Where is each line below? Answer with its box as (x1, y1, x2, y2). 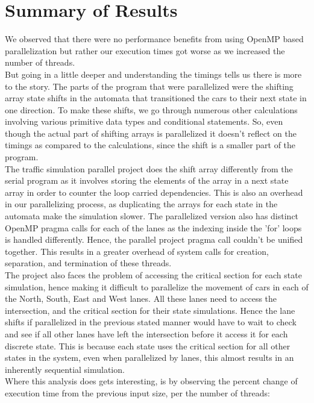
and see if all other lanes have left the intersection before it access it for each (5, 327, 288, 340)
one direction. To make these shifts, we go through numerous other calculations (5, 103, 298, 116)
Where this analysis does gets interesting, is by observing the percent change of (5, 375, 298, 387)
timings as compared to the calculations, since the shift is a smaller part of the (5, 139, 296, 151)
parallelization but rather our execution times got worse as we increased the (5, 44, 285, 57)
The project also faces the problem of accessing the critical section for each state (5, 269, 302, 281)
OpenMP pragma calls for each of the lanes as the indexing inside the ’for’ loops (5, 221, 302, 234)
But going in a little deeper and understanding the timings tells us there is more (5, 67, 302, 80)
